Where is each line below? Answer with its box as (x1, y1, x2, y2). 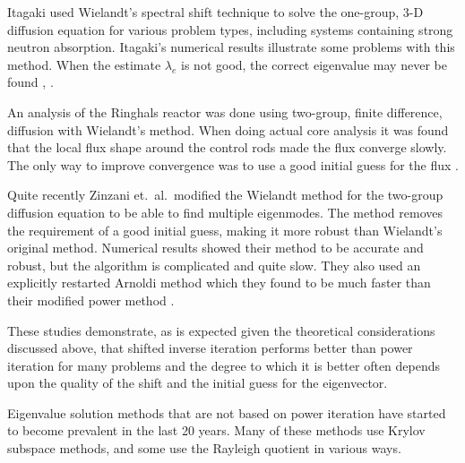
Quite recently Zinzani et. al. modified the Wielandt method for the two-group (7, 185, 443, 204)
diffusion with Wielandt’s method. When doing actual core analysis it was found (7, 120, 449, 139)
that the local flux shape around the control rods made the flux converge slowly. (7, 138, 447, 157)
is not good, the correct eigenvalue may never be (181, 55, 447, 73)
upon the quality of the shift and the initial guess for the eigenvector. (7, 373, 388, 392)
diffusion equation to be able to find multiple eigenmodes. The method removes (7, 202, 443, 221)
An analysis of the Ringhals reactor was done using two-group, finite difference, (7, 102, 443, 121)
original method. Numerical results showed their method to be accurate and (7, 238, 424, 257)
